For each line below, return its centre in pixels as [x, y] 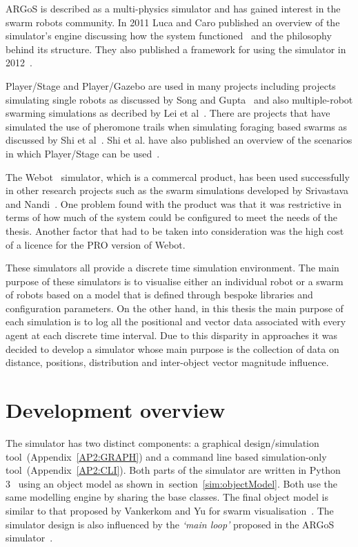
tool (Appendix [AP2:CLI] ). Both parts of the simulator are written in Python [173, 470]
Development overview [116, 410]
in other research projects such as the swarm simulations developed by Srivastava [177, 190]
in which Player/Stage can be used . [83, 153]
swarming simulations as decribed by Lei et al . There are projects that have [168, 113]
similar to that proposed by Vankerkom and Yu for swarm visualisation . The [170, 510]
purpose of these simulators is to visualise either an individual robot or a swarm [175, 281]
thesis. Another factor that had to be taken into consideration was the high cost [175, 230]
